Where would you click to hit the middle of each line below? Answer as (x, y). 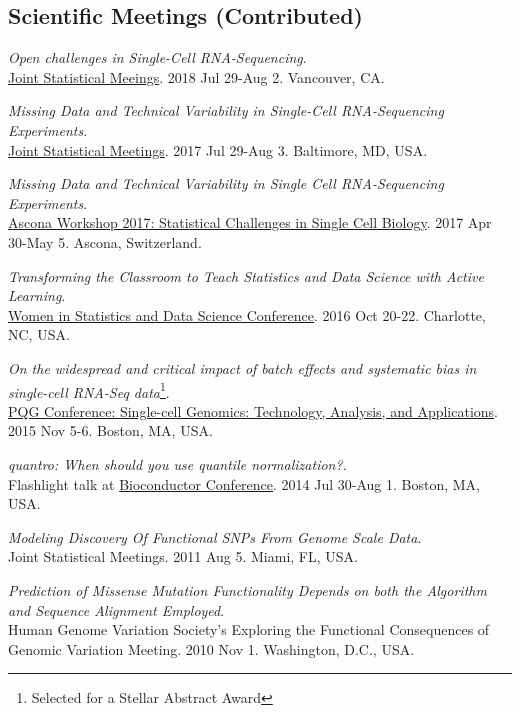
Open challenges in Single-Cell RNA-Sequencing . (157, 57)
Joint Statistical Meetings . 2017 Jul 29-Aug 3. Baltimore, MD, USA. (218, 149)
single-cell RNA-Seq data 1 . (89, 390)
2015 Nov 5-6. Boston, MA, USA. (110, 430)
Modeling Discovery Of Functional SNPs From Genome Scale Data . (215, 536)
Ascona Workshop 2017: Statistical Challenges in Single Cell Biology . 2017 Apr (250, 222)
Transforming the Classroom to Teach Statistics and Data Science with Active (246, 275)
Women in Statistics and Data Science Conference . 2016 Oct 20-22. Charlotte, (247, 314)
